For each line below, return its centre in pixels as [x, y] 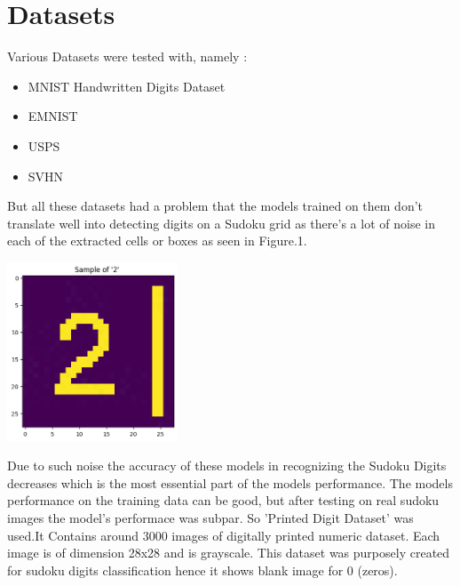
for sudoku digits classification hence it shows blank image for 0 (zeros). [202, 570]
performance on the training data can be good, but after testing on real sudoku [223, 500]
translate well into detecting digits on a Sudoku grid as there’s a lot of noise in [221, 223]
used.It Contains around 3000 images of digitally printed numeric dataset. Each [224, 535]
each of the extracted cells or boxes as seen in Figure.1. [157, 241]
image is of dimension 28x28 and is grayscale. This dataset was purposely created [229, 553]
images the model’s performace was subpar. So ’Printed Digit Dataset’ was [210, 518]
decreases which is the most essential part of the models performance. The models [230, 482]
